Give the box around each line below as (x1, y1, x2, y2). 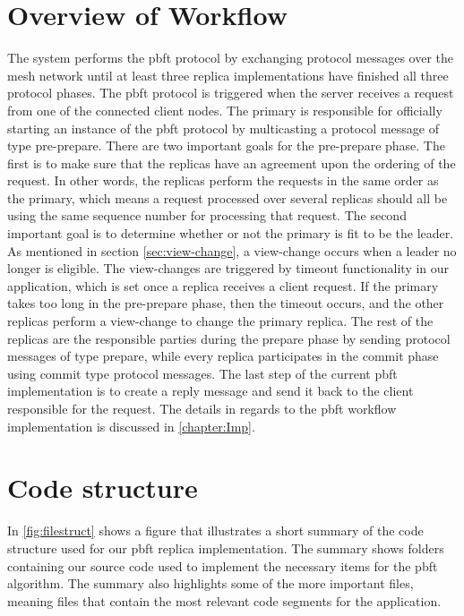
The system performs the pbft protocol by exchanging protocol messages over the (7, 48, 454, 67)
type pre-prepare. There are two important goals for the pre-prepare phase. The (7, 136, 445, 155)
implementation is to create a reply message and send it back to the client (7, 381, 414, 400)
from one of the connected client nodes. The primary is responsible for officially (7, 100, 443, 119)
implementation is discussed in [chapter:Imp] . (7, 416, 255, 435)
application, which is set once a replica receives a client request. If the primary (7, 276, 439, 295)
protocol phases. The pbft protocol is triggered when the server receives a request (7, 83, 454, 102)
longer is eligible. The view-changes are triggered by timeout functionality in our (7, 259, 450, 278)
